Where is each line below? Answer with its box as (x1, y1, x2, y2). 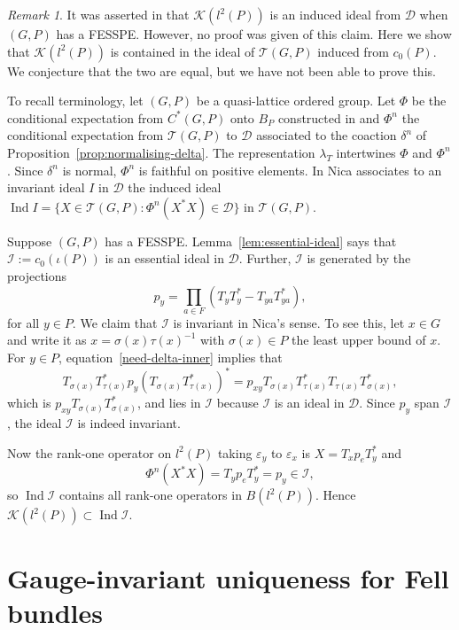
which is (7, 393, 51, 412)
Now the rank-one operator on (7, 443, 172, 462)
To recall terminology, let (7, 91, 144, 110)
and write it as (7, 331, 87, 349)
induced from (317, 42, 389, 60)
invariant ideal (7, 178, 85, 197)
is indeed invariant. (77, 413, 181, 432)
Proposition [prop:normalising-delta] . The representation (7, 143, 315, 161)
